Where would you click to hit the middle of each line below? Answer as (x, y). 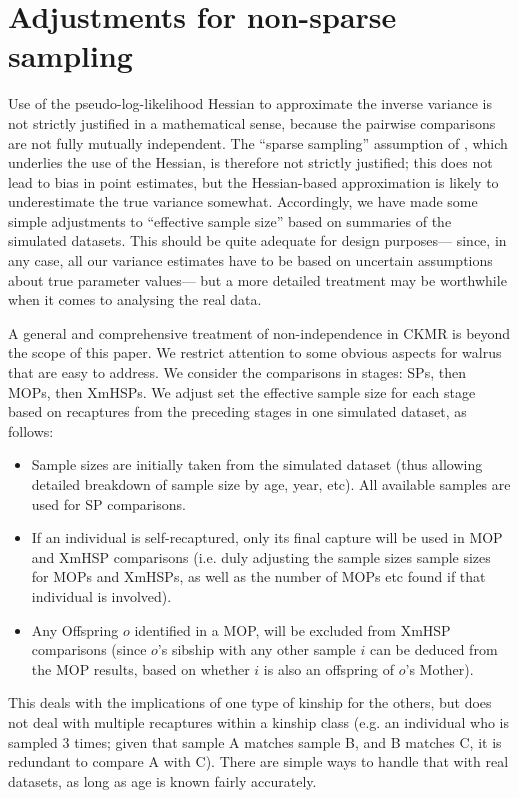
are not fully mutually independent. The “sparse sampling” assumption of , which (258, 142)
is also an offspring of (329, 668)
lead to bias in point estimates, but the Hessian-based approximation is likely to (253, 181)
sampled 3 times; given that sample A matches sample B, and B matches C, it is (255, 741)
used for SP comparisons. (108, 503)
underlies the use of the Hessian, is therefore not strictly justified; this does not (250, 162)
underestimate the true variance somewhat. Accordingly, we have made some (243, 201)
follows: (31, 430)
